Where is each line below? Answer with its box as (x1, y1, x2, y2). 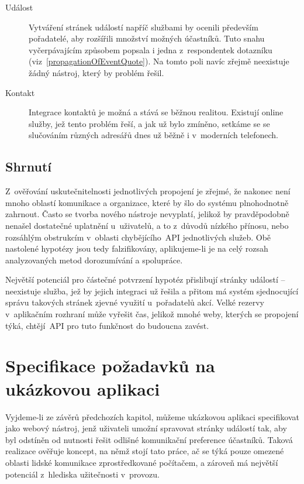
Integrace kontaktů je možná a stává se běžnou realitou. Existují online (29, 106, 284, 118)
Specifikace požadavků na (5, 353, 215, 377)
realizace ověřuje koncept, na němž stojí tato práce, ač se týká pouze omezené (5, 445, 284, 457)
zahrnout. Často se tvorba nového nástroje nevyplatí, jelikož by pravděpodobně (5, 208, 289, 220)
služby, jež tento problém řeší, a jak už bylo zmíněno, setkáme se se (29, 117, 270, 129)
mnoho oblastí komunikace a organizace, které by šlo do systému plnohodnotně (5, 196, 289, 208)
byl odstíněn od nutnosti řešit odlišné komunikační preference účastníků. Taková (5, 433, 293, 445)
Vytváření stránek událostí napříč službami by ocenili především (29, 20, 258, 33)
